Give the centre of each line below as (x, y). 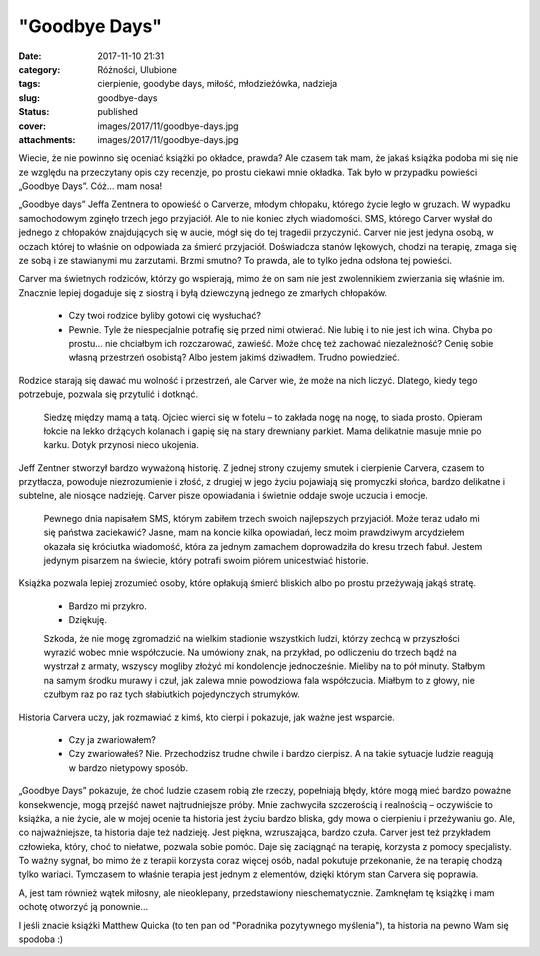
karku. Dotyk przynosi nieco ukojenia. (121, 445)
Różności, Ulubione (137, 69)
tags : (29, 84)
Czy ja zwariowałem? (112, 739)
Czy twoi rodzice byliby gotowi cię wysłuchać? (165, 316)
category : (39, 69)
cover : (32, 126)
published (118, 112)
